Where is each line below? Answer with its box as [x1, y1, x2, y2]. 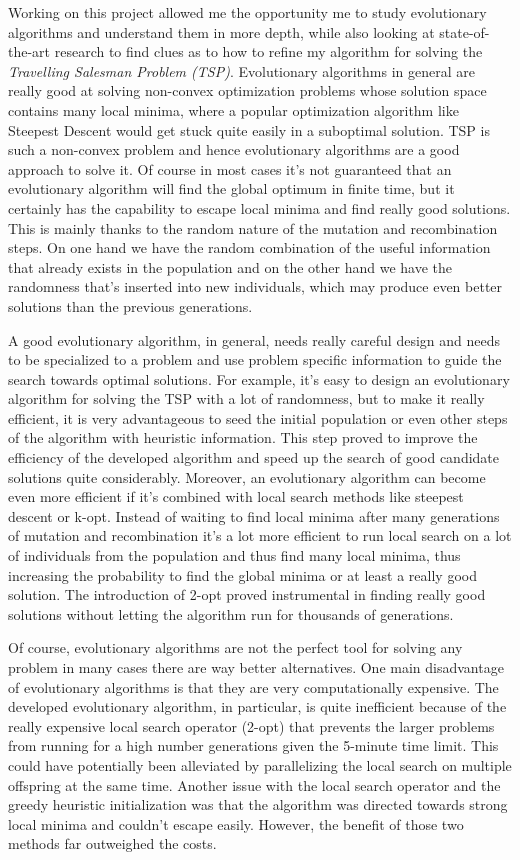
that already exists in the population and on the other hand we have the [8, 256, 452, 277]
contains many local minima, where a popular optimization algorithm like [8, 99, 459, 120]
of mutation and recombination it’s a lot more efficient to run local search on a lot [8, 525, 512, 546]
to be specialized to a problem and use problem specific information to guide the [8, 349, 502, 370]
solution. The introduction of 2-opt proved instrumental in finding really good [8, 584, 486, 605]
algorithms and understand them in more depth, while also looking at [8, 21, 435, 42]
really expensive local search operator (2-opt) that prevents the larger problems [8, 715, 495, 736]
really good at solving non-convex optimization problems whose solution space [8, 80, 487, 101]
